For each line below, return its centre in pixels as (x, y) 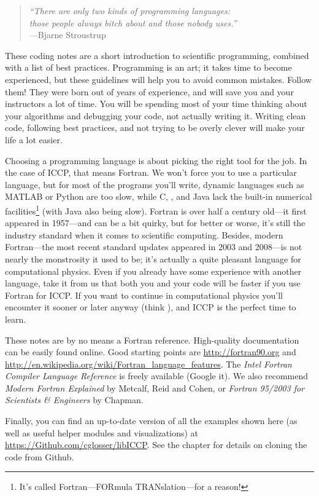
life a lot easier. (34, 139)
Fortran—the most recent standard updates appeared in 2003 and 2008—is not (154, 247)
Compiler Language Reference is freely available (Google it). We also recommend (157, 376)
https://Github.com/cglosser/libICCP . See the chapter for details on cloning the (156, 445)
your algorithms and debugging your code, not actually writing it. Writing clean (156, 115)
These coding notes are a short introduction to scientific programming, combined (157, 55)
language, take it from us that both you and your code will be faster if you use (153, 283)
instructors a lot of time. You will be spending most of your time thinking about (156, 104)
